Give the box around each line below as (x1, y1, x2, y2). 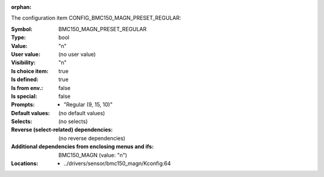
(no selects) (58, 118, 88, 125)
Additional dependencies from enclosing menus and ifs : (11, 143, 154, 150)
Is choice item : (11, 67, 49, 74)
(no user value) (58, 50, 96, 58)
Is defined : (11, 76, 39, 83)
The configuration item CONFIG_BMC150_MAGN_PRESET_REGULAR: (11, 14, 181, 22)
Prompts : (11, 101, 35, 108)
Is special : (11, 92, 37, 100)
